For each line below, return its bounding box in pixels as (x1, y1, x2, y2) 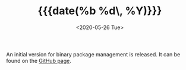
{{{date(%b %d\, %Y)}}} (37, 4, 162, 18)
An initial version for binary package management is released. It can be (6, 50, 181, 58)
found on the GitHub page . (6, 57, 71, 64)
